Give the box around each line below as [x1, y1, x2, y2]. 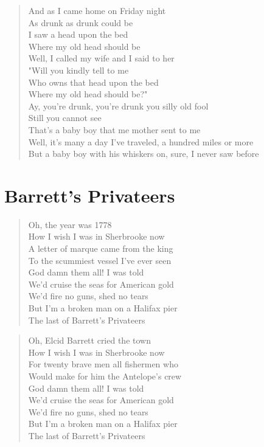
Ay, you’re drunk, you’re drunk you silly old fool [28, 99, 209, 112]
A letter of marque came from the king [28, 242, 173, 255]
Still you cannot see [28, 111, 102, 124]
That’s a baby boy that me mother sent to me [28, 123, 201, 136]
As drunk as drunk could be [28, 16, 133, 29]
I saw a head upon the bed [28, 28, 128, 41]
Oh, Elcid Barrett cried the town [28, 334, 151, 347]
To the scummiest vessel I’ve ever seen [28, 254, 172, 266]
